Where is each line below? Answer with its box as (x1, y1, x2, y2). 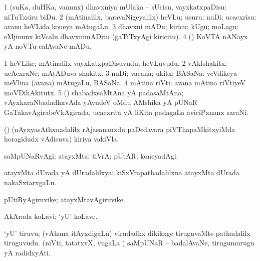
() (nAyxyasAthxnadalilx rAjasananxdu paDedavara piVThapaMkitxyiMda (4, 123, 235, 134)
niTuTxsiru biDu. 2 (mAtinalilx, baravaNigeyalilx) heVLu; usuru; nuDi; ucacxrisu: (4, 11, 256, 22)
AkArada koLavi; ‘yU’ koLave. (4, 211, 98, 221)
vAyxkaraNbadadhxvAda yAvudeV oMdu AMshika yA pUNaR (4, 97, 198, 107)
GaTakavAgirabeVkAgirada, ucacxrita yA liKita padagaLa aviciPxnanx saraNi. (4, 106, 248, 117)
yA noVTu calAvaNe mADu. (4, 41, 92, 51)
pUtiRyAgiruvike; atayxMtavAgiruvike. (4, 194, 125, 204)
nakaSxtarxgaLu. (4, 177, 57, 187)
